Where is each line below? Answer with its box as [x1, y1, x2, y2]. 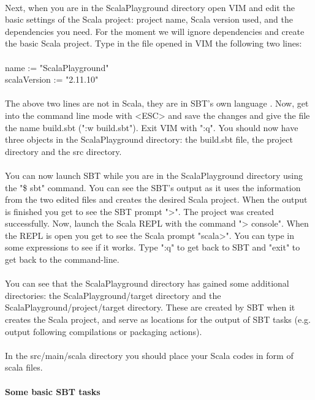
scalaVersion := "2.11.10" [5, 73, 99, 86]
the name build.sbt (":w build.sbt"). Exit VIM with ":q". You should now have [5, 121, 298, 134]
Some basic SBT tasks [5, 385, 101, 398]
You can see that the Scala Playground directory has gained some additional [5, 277, 289, 290]
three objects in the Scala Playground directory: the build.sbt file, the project [5, 133, 293, 146]
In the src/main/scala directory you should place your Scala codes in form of [5, 349, 294, 361]
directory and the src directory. [5, 145, 122, 157]
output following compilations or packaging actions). [5, 325, 202, 338]
